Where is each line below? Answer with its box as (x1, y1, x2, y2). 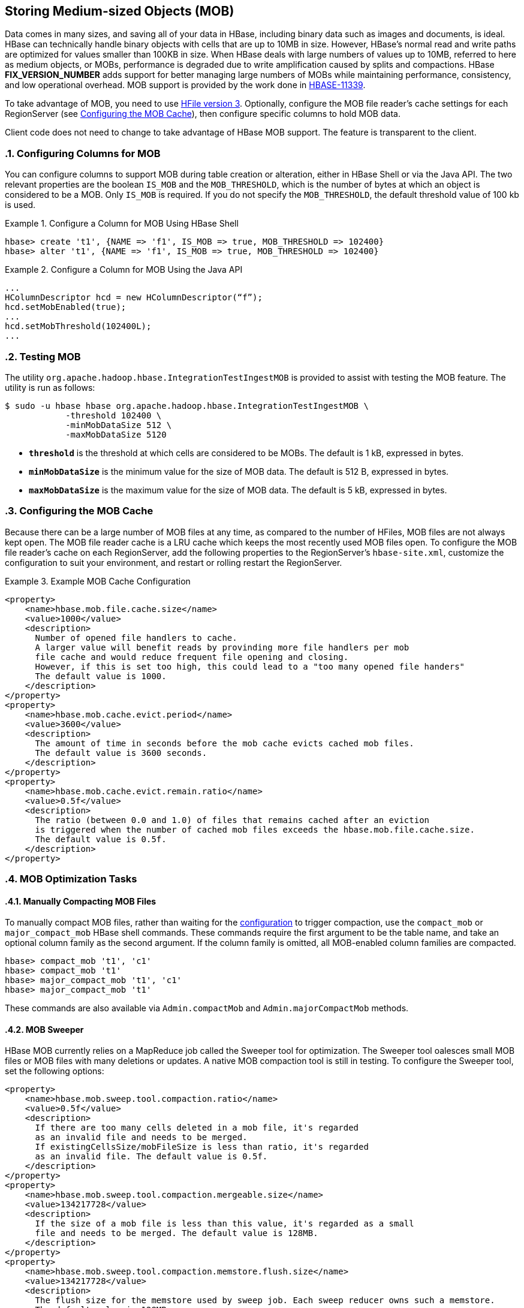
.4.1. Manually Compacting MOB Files (5, 896, 156, 906)
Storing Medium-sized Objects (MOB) (5, 4, 234, 19)
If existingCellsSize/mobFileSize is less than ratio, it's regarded (35, 1142, 369, 1152)
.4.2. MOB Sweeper (5, 1024, 84, 1035)
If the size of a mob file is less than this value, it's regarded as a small (35, 1219, 414, 1229)
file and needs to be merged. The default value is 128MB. (35, 1228, 318, 1238)
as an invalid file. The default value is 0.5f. (35, 1152, 268, 1162)
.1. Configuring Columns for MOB (5, 147, 161, 159)
